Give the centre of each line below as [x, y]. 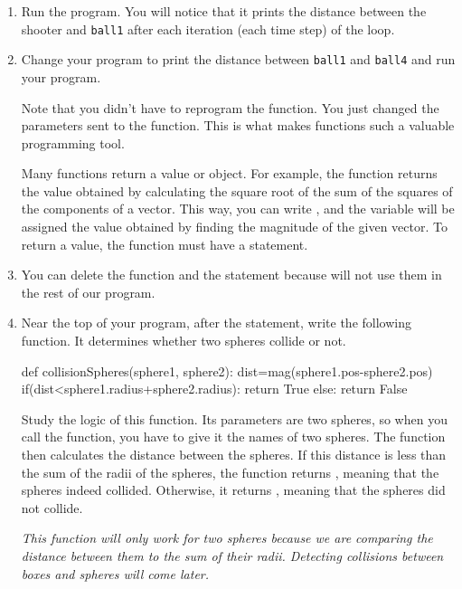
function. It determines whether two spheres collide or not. [184, 341]
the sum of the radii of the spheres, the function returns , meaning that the [230, 472]
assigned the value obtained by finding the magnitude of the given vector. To [234, 227]
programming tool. [73, 142]
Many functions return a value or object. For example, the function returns [229, 173]
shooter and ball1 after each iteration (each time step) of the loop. [208, 28]
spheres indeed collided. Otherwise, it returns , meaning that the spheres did [233, 490]
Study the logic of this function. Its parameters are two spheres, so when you [234, 418]
